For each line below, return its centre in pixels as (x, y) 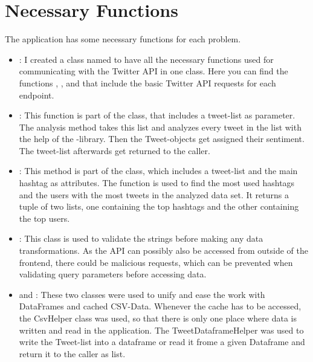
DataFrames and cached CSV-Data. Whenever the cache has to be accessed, (160, 306)
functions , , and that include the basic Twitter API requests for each (147, 82)
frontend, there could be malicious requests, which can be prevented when (156, 262)
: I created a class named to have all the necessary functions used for (146, 59)
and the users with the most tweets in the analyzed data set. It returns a (154, 194)
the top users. (44, 218)
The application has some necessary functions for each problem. (123, 39)
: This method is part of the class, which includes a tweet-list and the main (158, 171)
